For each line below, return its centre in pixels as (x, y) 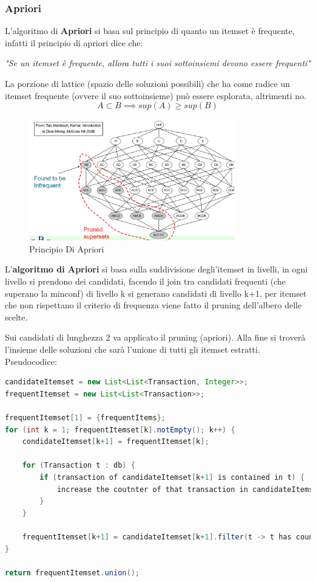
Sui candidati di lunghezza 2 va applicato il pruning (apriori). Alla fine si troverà (155, 337)
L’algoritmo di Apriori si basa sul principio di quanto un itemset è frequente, (150, 31)
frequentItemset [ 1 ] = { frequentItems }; (85, 417)
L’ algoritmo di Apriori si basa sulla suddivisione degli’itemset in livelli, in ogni (156, 269)
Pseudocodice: (31, 361)
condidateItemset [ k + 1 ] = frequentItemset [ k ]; (116, 442)
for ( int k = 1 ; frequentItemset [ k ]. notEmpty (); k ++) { (120, 430)
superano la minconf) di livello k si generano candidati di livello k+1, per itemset (156, 293)
